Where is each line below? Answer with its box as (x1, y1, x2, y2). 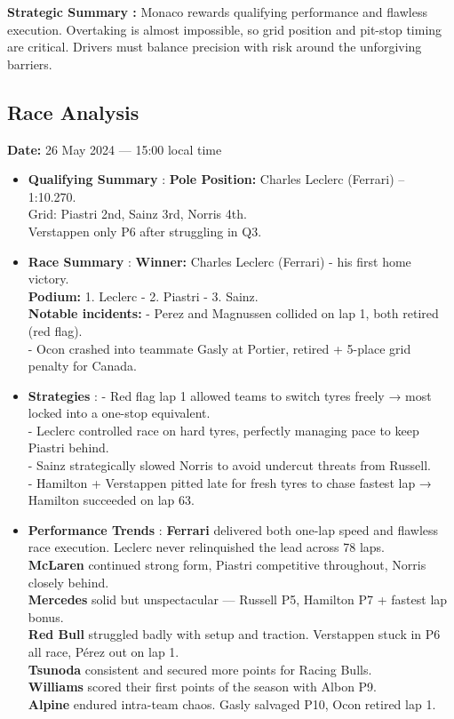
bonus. (28, 607, 64, 626)
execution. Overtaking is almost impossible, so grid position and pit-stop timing (7, 20, 442, 38)
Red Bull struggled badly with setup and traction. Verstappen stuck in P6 (28, 625, 441, 643)
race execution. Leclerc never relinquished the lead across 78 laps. (28, 538, 386, 556)
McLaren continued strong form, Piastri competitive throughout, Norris (28, 555, 426, 574)
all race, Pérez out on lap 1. (28, 643, 179, 661)
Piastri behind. (28, 438, 109, 457)
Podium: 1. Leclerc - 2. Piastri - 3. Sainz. (28, 286, 259, 305)
